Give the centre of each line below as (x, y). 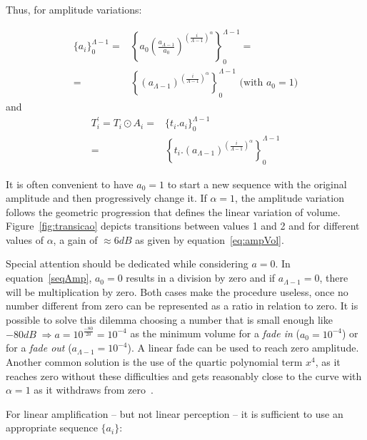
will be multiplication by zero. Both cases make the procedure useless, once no (177, 291)
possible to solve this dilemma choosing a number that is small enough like (169, 319)
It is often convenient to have (70, 184)
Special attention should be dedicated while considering (127, 264)
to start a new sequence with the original (257, 184)
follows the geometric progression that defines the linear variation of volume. (173, 211)
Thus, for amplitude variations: (74, 9)
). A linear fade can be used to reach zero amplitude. (243, 348)
